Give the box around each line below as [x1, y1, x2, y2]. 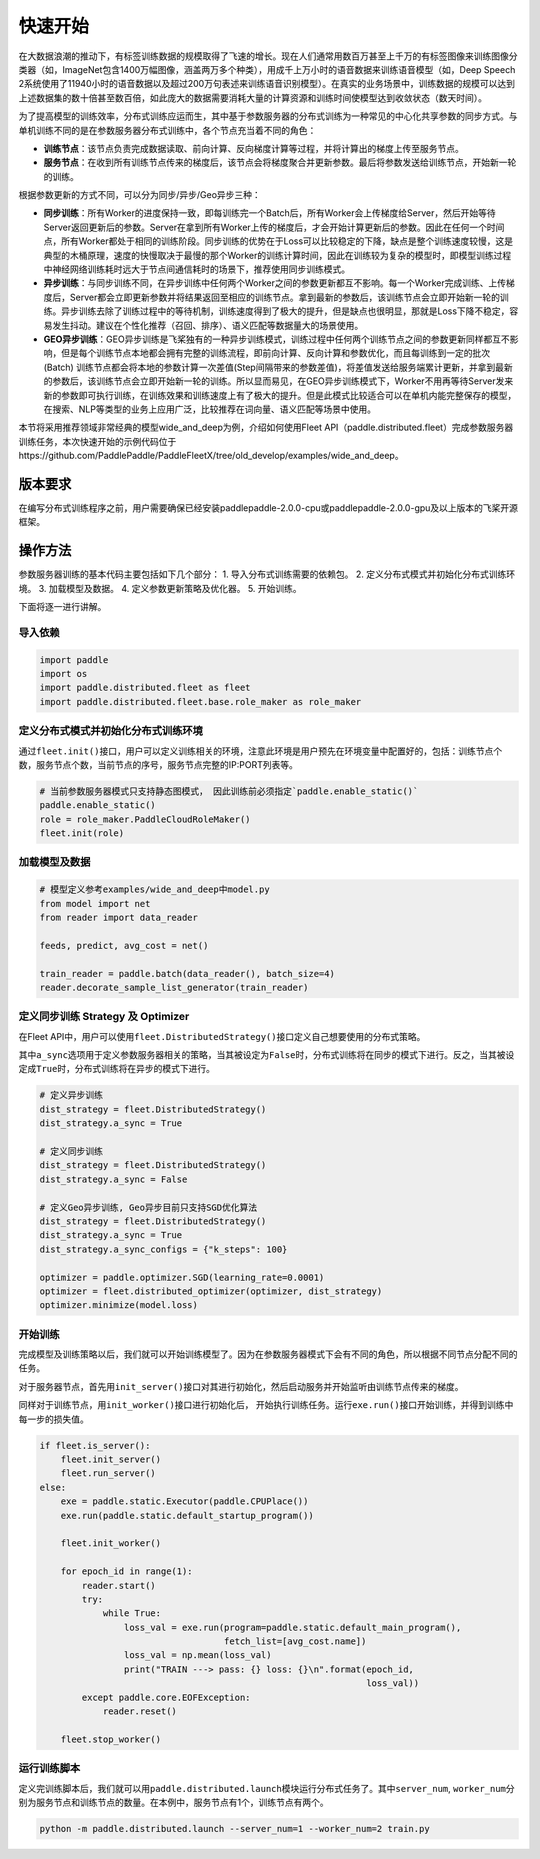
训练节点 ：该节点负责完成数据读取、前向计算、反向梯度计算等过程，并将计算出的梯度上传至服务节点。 [43, 142, 464, 154]
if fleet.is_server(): [39, 1440, 151, 1451]
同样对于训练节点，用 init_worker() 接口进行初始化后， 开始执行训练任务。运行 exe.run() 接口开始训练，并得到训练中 [18, 1399, 514, 1411]
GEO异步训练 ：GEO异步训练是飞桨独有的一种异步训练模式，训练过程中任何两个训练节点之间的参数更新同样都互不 [43, 333, 510, 345]
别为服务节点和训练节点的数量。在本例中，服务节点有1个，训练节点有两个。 [18, 1796, 329, 1808]
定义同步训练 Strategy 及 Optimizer [18, 1010, 190, 1024]
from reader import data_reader [39, 912, 199, 923]
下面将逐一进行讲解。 [18, 601, 107, 613]
